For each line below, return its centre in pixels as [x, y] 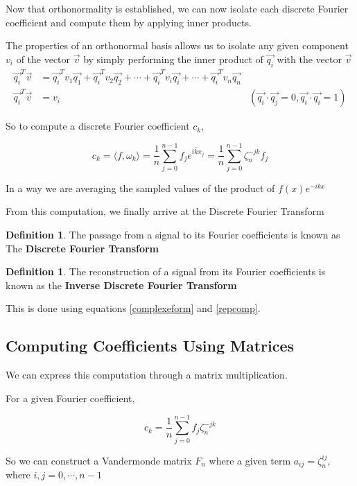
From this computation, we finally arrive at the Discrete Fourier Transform [165, 211]
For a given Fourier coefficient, [70, 398]
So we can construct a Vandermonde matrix [99, 460]
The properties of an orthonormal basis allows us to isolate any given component [177, 45]
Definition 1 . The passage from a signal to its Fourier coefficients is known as [173, 235]
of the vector [43, 59]
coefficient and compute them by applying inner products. [129, 22]
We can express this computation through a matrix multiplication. [147, 375]
